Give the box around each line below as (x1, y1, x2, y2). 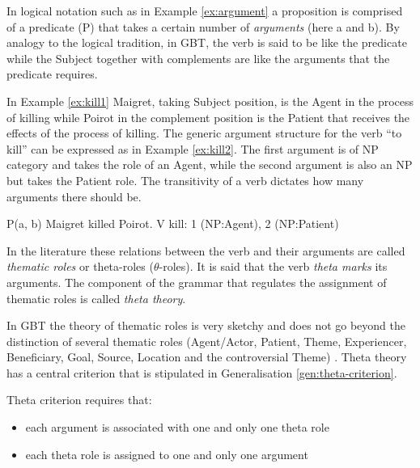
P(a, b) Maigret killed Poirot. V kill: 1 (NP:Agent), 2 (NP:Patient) (6, 215, 339, 232)
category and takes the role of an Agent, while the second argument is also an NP (6, 156, 413, 173)
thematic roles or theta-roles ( (6, 258, 154, 275)
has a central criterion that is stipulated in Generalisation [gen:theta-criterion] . (6, 364, 397, 381)
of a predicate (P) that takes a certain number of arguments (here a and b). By (6, 18, 400, 35)
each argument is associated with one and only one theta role (25, 419, 329, 436)
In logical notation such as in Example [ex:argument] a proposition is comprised (6, 2, 403, 19)
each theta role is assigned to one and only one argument (25, 445, 308, 462)
